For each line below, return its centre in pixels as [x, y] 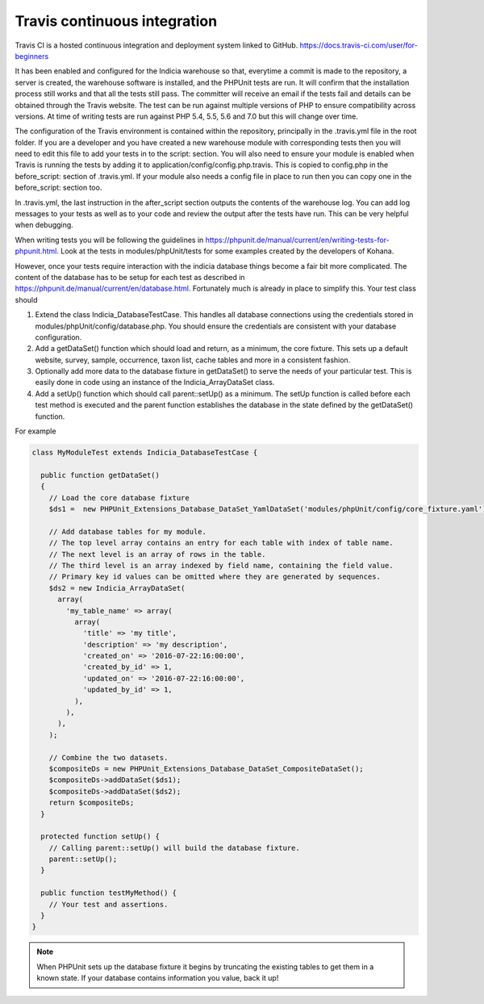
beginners [32, 56]
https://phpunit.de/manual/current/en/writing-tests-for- [298, 240]
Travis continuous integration [116, 21]
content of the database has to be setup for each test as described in [130, 277]
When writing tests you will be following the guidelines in [109, 240]
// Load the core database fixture [119, 498]
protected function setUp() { [100, 837]
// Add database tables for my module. [128, 531]
